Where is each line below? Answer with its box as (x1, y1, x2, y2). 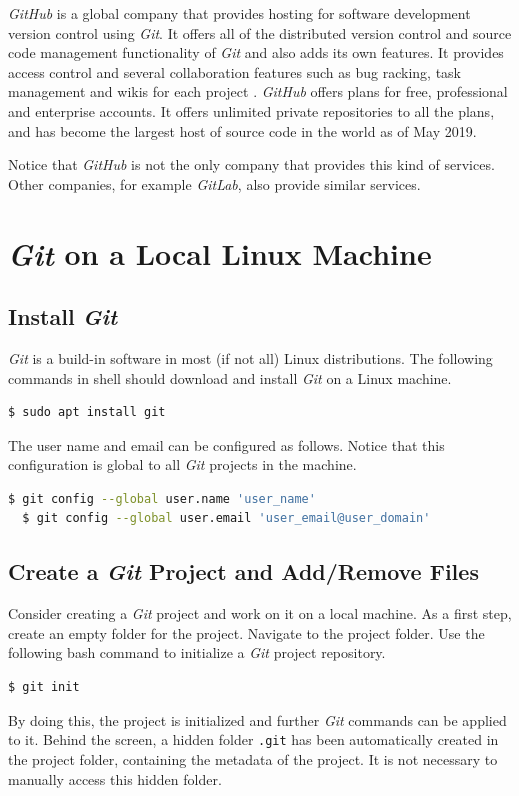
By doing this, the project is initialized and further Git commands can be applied (8, 709, 507, 730)
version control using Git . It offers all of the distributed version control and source (8, 22, 512, 43)
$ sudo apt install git (8, 405, 166, 420)
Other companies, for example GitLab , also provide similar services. (8, 173, 421, 194)
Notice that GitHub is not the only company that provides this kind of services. (8, 154, 495, 175)
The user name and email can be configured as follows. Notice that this (8, 434, 445, 455)
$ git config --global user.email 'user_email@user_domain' (22, 511, 431, 526)
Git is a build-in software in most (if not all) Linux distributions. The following (8, 347, 493, 368)
